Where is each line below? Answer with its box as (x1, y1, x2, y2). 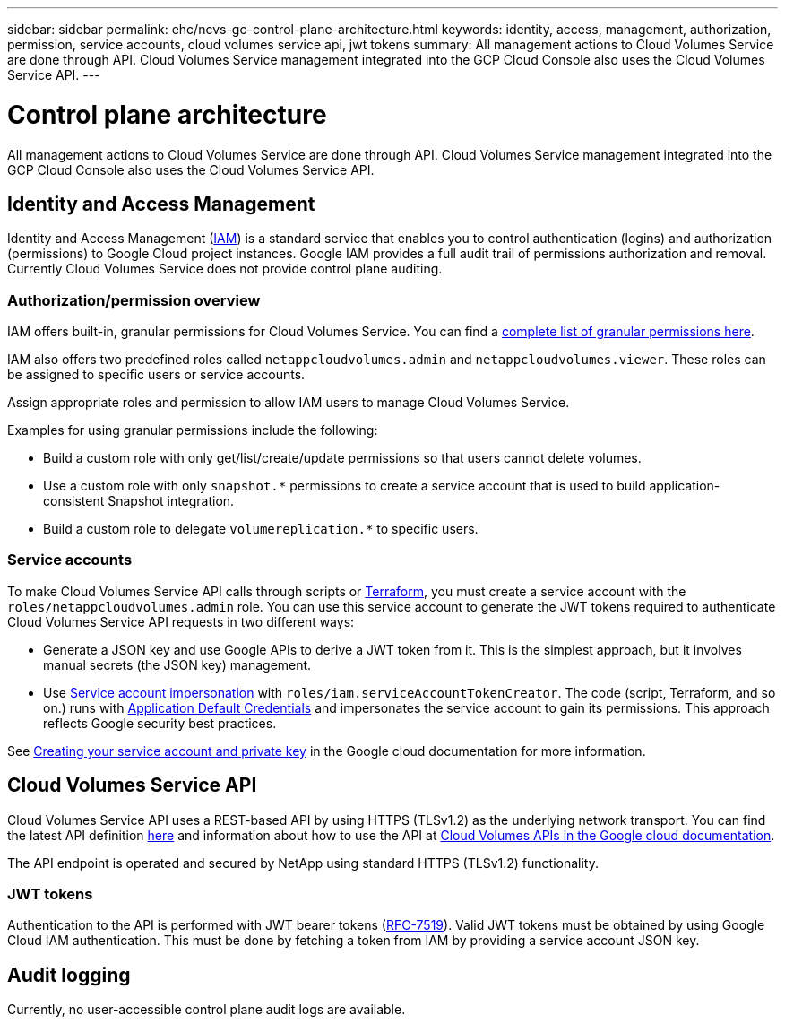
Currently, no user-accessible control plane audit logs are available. (7, 1002, 406, 1018)
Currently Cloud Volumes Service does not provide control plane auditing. (7, 261, 443, 277)
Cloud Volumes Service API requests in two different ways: (7, 613, 355, 629)
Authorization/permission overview (7, 291, 261, 309)
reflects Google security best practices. (43, 715, 277, 731)
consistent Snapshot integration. (43, 493, 235, 509)
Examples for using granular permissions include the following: (7, 422, 378, 438)
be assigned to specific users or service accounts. (7, 367, 306, 383)
